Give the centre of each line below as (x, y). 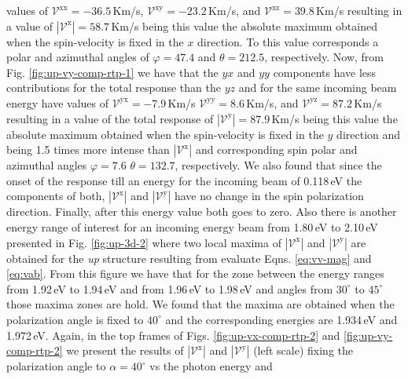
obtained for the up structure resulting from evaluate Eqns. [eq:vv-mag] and (189, 258)
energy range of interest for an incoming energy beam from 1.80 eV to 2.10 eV (192, 226)
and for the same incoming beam (318, 87)
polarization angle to (56, 366)
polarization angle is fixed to (75, 319)
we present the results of (125, 350)
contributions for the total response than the (114, 87)
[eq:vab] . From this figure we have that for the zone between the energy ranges (195, 273)
